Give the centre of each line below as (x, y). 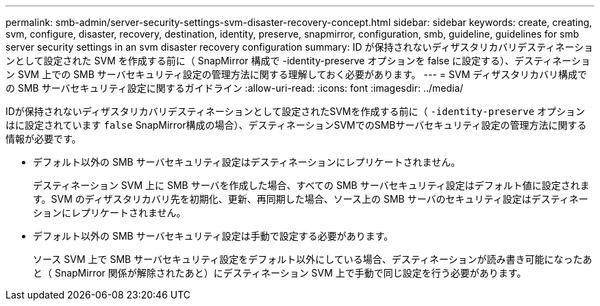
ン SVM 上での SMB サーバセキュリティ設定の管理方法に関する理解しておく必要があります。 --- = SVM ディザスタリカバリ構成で (297, 74)
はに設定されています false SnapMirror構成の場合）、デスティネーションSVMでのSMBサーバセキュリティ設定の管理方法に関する (296, 125)
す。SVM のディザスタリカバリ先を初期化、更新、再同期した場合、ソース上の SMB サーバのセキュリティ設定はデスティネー (311, 199)
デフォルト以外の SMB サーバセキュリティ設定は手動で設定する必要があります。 (213, 236)
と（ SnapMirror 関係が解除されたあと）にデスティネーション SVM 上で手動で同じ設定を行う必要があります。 (280, 273)
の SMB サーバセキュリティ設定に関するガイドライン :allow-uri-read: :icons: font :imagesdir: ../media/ (235, 88)
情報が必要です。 (43, 139)
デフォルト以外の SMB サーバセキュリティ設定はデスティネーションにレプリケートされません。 (247, 162)
